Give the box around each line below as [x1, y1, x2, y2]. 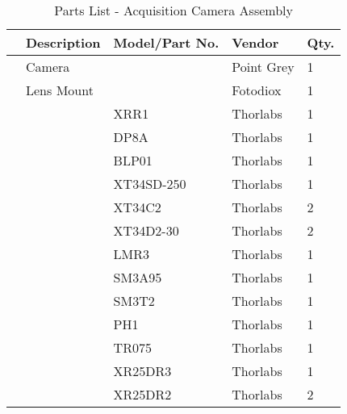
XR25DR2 [113, 385, 172, 404]
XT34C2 [113, 198, 161, 216]
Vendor [232, 33, 279, 52]
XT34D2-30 [113, 221, 179, 240]
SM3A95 [113, 268, 162, 286]
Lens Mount [26, 81, 94, 99]
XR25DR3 [113, 362, 172, 380]
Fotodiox [232, 81, 282, 99]
